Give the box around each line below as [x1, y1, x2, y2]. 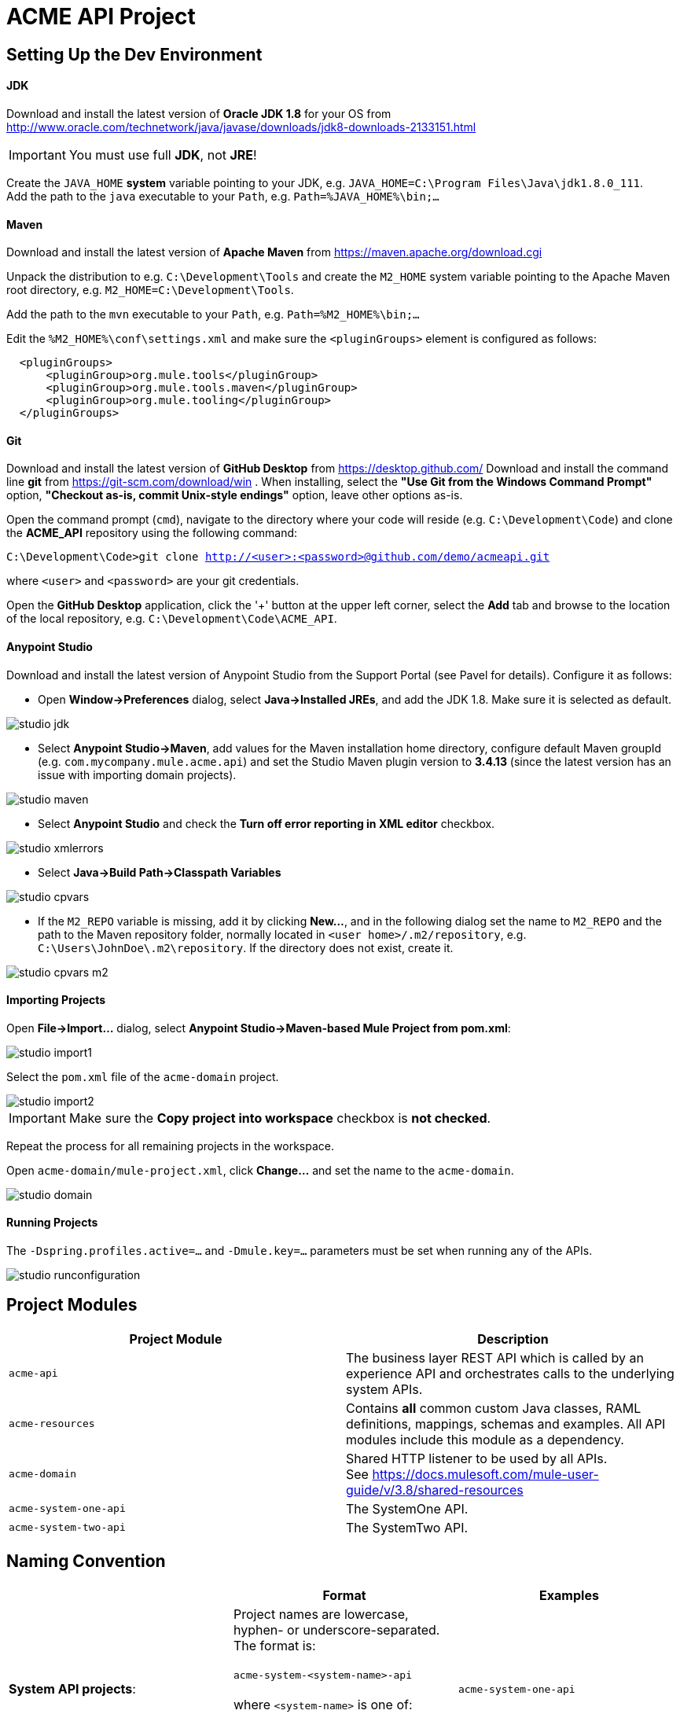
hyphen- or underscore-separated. [233, 1621, 440, 1638]
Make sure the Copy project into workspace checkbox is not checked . [68, 1109, 491, 1126]
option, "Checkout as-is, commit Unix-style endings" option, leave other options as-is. [6, 488, 463, 502]
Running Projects [6, 1216, 98, 1230]
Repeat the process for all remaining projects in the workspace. [6, 1138, 334, 1153]
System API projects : [9, 1681, 136, 1697]
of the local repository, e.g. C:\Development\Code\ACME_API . [6, 612, 337, 626]
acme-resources [9, 1418, 95, 1430]
